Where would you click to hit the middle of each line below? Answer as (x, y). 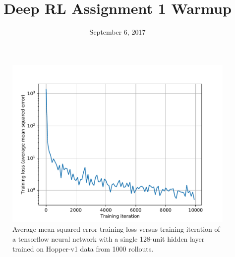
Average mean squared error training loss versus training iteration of (116, 229)
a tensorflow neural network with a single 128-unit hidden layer (109, 238)
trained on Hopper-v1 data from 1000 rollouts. (83, 248)
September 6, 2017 (117, 32)
